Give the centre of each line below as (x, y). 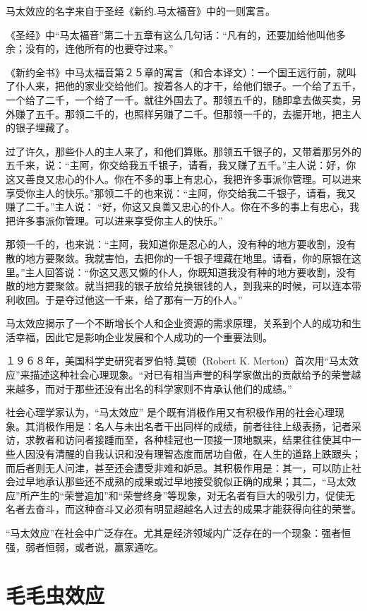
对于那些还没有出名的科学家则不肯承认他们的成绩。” (173, 388)
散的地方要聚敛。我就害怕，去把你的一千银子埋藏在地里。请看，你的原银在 (179, 257)
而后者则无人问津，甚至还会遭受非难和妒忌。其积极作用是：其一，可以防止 (179, 467)
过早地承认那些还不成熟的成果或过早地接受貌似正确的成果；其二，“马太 (181, 481)
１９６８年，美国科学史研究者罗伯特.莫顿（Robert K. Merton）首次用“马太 (178, 361)
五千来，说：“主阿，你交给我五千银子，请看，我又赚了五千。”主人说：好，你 (181, 165)
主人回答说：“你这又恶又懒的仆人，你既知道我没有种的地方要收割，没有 (191, 272)
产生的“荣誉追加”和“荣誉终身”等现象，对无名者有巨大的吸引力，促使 (188, 495)
